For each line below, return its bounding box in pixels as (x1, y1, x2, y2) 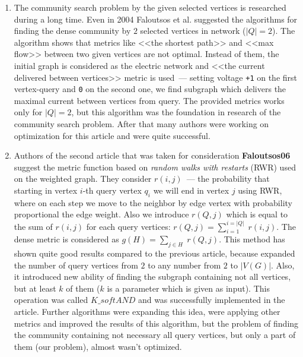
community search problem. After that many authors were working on (14, 118, 269, 130)
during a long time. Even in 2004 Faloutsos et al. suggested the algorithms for (14, 12, 298, 25)
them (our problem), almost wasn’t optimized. (14, 340, 182, 352)
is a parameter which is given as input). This (107, 282, 270, 294)
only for (14, 106, 43, 118)
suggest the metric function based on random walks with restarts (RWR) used (14, 160, 296, 173)
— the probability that (186, 172, 270, 185)
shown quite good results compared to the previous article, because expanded (14, 247, 295, 260)
